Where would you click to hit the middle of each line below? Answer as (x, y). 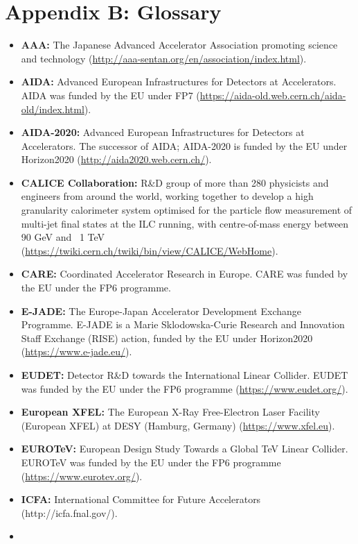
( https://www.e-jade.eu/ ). (77, 351)
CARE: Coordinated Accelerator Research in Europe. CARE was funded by (185, 274)
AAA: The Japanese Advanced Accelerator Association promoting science (179, 45)
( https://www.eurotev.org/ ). (82, 476)
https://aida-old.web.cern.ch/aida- (273, 95)
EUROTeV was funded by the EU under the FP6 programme (151, 462)
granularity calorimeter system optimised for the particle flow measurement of (187, 210)
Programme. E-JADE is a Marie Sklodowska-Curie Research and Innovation (183, 324)
